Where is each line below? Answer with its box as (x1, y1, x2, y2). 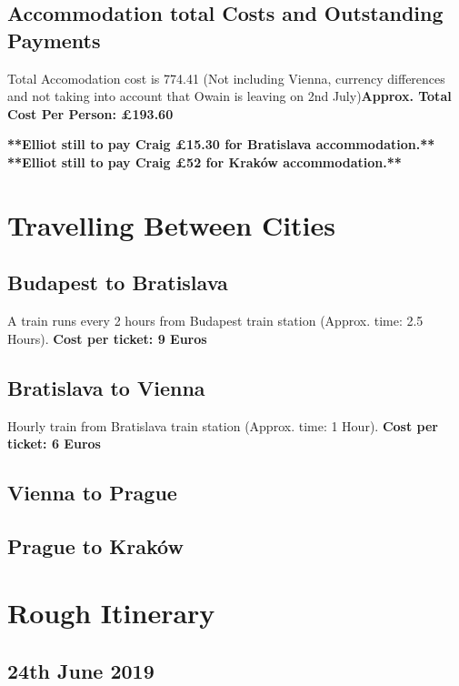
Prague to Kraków (7, 531, 184, 560)
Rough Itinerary (7, 594, 215, 631)
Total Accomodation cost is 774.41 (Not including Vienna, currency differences (7, 68, 445, 87)
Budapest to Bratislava (7, 268, 228, 297)
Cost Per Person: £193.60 (7, 104, 174, 123)
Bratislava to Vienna (7, 373, 205, 401)
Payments (7, 25, 101, 54)
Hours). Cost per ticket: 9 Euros (7, 328, 207, 348)
